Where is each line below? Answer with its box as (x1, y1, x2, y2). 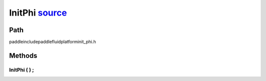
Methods (9, 51, 37, 60)
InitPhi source (9, 7, 67, 18)
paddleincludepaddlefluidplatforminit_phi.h (9, 39, 96, 45)
